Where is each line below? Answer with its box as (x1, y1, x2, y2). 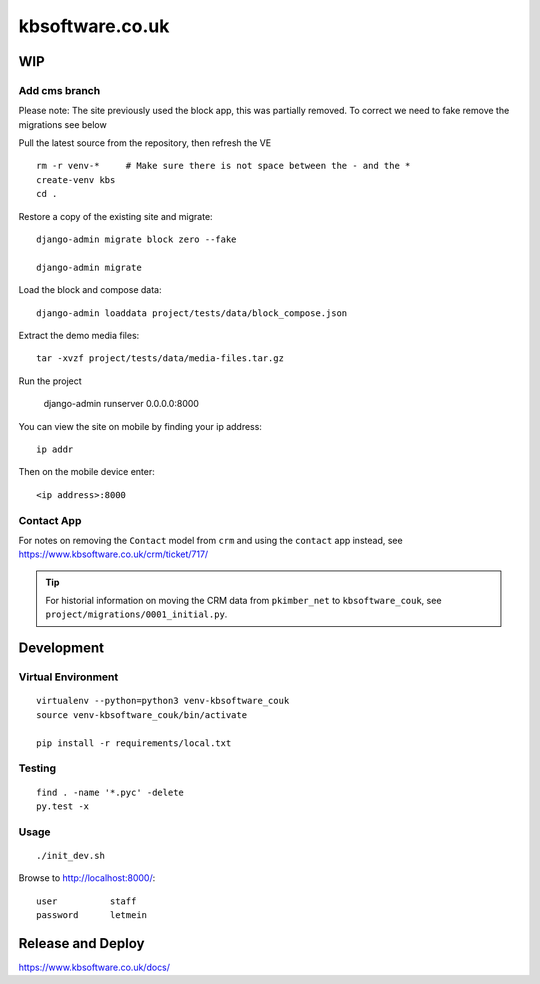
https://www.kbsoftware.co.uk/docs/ (18, 961, 170, 973)
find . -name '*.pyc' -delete (36, 786, 185, 798)
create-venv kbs (36, 174, 116, 185)
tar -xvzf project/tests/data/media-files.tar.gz (36, 353, 285, 364)
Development (18, 640, 105, 657)
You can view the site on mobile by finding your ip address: (18, 420, 262, 432)
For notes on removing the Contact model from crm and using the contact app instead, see (18, 534, 404, 546)
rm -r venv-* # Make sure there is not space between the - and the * (36, 160, 411, 172)
